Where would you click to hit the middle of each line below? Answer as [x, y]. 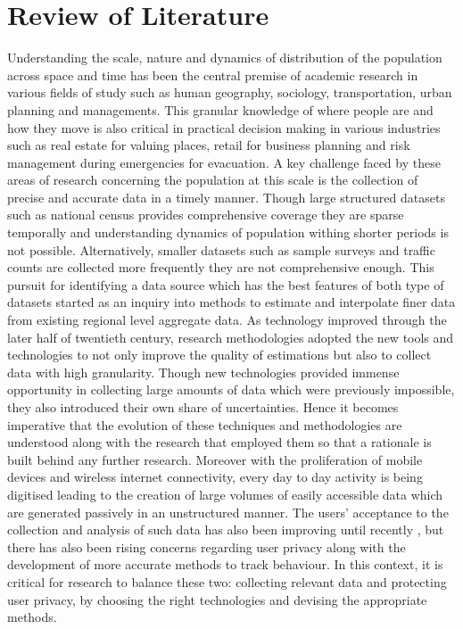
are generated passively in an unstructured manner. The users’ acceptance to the [228, 512]
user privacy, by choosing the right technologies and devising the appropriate [217, 599]
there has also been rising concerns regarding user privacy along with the [207, 546]
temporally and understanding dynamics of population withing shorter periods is [228, 232]
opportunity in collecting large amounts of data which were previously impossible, [231, 389]
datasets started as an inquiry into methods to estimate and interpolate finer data [231, 302]
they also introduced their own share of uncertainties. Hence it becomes [203, 407]
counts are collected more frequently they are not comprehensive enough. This [221, 267]
